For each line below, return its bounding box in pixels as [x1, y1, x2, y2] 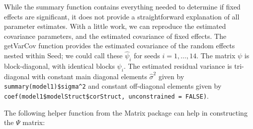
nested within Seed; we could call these [4, 50, 123, 61]
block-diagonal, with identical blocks [4, 60, 115, 71]
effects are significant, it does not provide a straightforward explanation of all [4, 11, 240, 21]
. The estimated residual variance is [123, 60, 232, 71]
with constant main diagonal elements [32, 71, 147, 81]
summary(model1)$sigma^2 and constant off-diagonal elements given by [4, 81, 222, 91]
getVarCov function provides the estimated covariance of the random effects [4, 40, 235, 51]
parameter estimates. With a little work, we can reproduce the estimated [4, 21, 226, 31]
